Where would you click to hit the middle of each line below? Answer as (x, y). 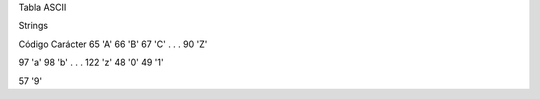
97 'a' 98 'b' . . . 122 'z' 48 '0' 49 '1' (91, 62)
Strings (33, 26)
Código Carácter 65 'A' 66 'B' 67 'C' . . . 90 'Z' (113, 44)
